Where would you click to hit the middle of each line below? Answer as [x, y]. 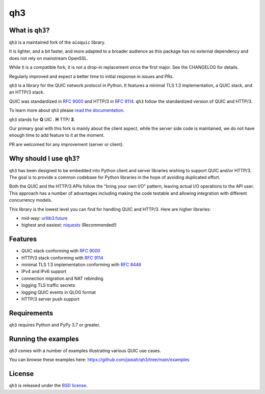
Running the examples [44, 339]
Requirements [31, 313]
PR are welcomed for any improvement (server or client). [66, 144]
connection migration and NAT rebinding [62, 278]
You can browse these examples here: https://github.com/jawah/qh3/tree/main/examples [99, 360]
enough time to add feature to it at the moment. [57, 135]
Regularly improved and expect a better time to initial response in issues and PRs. [91, 76]
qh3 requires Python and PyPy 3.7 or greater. [55, 325]
